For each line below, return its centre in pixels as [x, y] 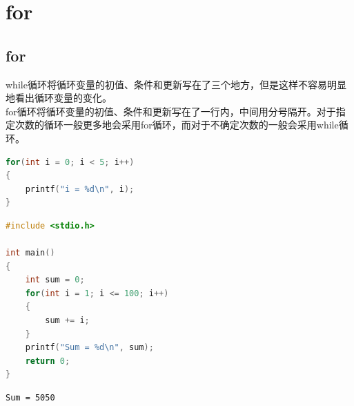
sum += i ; [67, 321]
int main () [30, 253]
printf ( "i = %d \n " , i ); [80, 189]
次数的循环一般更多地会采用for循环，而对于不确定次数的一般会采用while [177, 125]
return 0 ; [48, 361]
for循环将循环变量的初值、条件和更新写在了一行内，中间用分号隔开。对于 [171, 111]
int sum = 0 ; [55, 280]
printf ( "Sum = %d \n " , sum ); [89, 348]
